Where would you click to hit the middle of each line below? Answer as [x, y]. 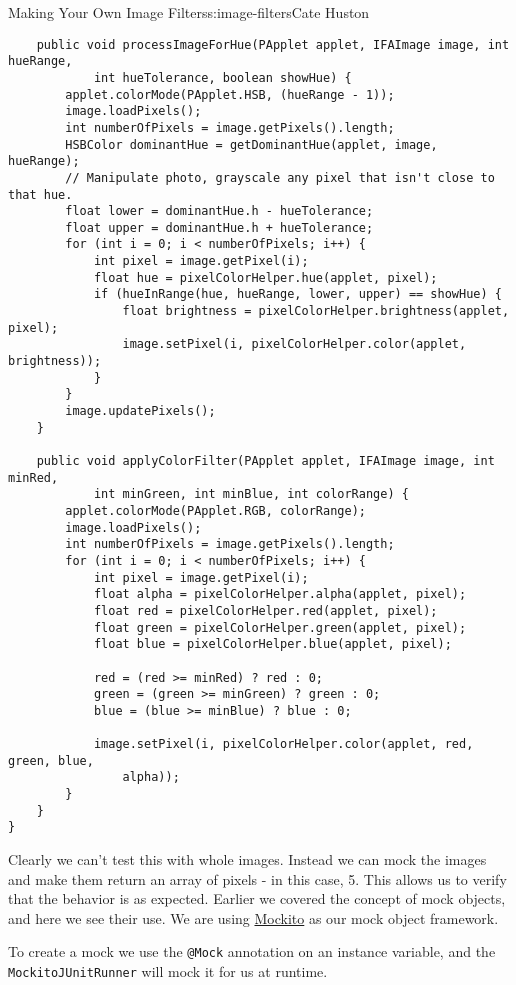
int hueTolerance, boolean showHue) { [222, 77]
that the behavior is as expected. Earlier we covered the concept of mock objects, [257, 898]
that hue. [40, 194]
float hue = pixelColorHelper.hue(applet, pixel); [265, 277]
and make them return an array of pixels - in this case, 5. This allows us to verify [257, 878]
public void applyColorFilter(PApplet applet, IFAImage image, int [265, 461]
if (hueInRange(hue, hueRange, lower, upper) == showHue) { [297, 294]
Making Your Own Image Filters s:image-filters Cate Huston [189, 12]
